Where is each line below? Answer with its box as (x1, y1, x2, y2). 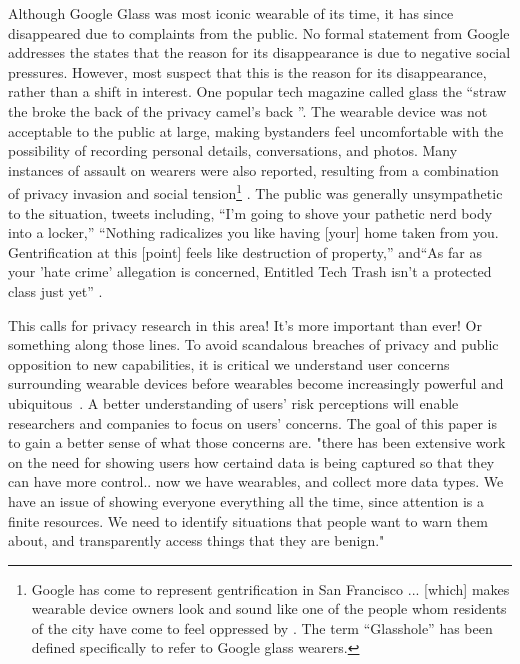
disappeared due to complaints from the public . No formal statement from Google (8, 22, 510, 43)
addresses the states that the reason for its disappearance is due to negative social (8, 42, 511, 63)
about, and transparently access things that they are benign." (8, 530, 385, 551)
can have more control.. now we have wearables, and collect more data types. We (8, 471, 504, 492)
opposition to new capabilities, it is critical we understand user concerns (8, 353, 450, 374)
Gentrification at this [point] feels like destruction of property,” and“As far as (8, 241, 482, 262)
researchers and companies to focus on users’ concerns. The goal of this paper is (8, 412, 497, 433)
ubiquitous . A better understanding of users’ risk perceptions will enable (8, 392, 459, 413)
